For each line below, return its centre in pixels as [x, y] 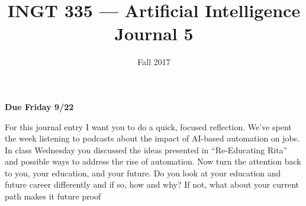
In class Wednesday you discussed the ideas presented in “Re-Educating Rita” [146, 149]
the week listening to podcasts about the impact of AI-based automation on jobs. [152, 138]
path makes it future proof [53, 196]
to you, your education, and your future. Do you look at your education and [143, 173]
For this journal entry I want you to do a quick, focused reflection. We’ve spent [148, 126]
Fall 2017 [154, 62]
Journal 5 [154, 33]
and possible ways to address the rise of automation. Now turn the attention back [153, 161]
